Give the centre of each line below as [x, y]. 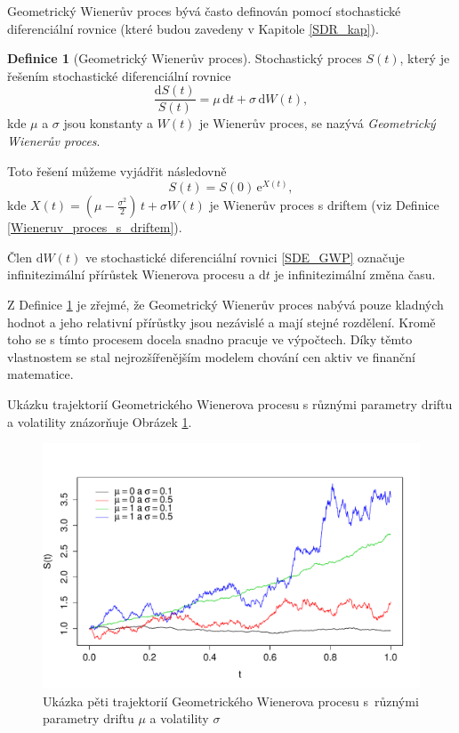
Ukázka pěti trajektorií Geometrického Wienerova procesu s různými [231, 701]
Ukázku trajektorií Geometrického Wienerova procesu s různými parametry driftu [230, 403]
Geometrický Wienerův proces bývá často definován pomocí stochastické [204, 11]
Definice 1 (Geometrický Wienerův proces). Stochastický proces [185, 58]
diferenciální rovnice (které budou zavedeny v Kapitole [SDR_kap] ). [193, 28]
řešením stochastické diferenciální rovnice [119, 75]
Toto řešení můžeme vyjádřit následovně [117, 170]
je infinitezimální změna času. [355, 274]
